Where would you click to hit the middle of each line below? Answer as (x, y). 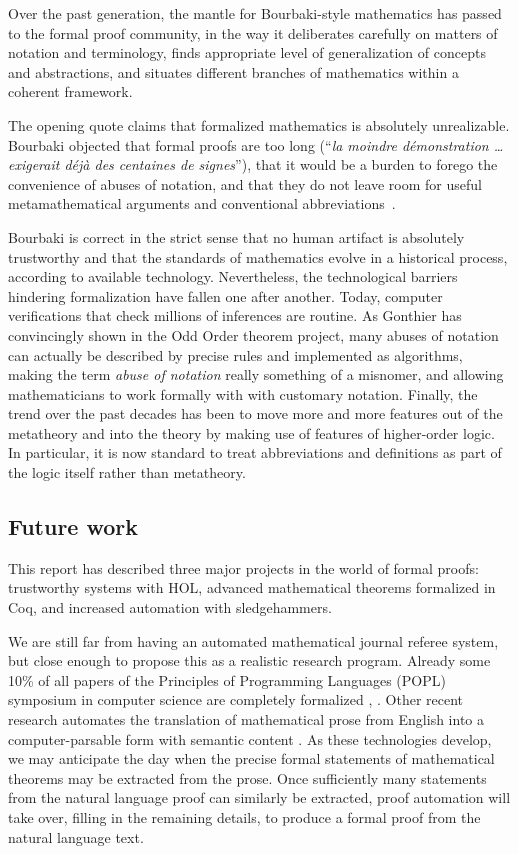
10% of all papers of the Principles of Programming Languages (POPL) (227, 679)
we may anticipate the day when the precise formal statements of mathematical (251, 758)
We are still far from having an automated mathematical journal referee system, (253, 640)
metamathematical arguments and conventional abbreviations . (202, 203)
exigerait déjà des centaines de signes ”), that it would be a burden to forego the (253, 164)
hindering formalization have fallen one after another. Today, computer (225, 295)
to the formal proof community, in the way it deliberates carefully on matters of (253, 32)
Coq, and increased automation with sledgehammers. (170, 607)
